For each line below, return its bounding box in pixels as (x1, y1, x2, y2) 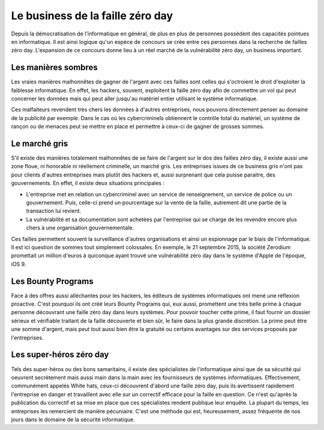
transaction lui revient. (26, 207, 82, 214)
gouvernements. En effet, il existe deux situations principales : (11, 180, 165, 187)
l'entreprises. (11, 334, 44, 341)
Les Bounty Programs (11, 276, 94, 286)
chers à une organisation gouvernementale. (26, 224, 134, 231)
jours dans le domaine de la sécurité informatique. (11, 416, 135, 423)
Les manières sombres (11, 62, 98, 73)
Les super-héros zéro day (11, 350, 109, 360)
